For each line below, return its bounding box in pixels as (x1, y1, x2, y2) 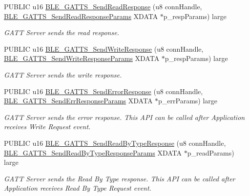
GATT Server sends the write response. (4, 69, 122, 79)
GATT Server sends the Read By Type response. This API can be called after (4, 173, 235, 183)
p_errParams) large (158, 96, 218, 106)
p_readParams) (187, 147, 234, 157)
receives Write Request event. (4, 121, 91, 132)
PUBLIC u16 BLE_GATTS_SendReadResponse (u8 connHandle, (4, 1, 202, 11)
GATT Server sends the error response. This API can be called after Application (4, 112, 245, 122)
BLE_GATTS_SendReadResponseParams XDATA (4, 11, 158, 21)
